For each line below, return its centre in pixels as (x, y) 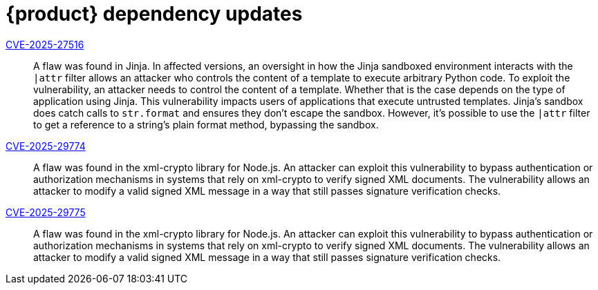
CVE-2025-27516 (45, 44)
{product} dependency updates (154, 14)
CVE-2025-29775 (46, 212)
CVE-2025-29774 (46, 146)
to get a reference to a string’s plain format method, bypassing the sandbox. (206, 124)
